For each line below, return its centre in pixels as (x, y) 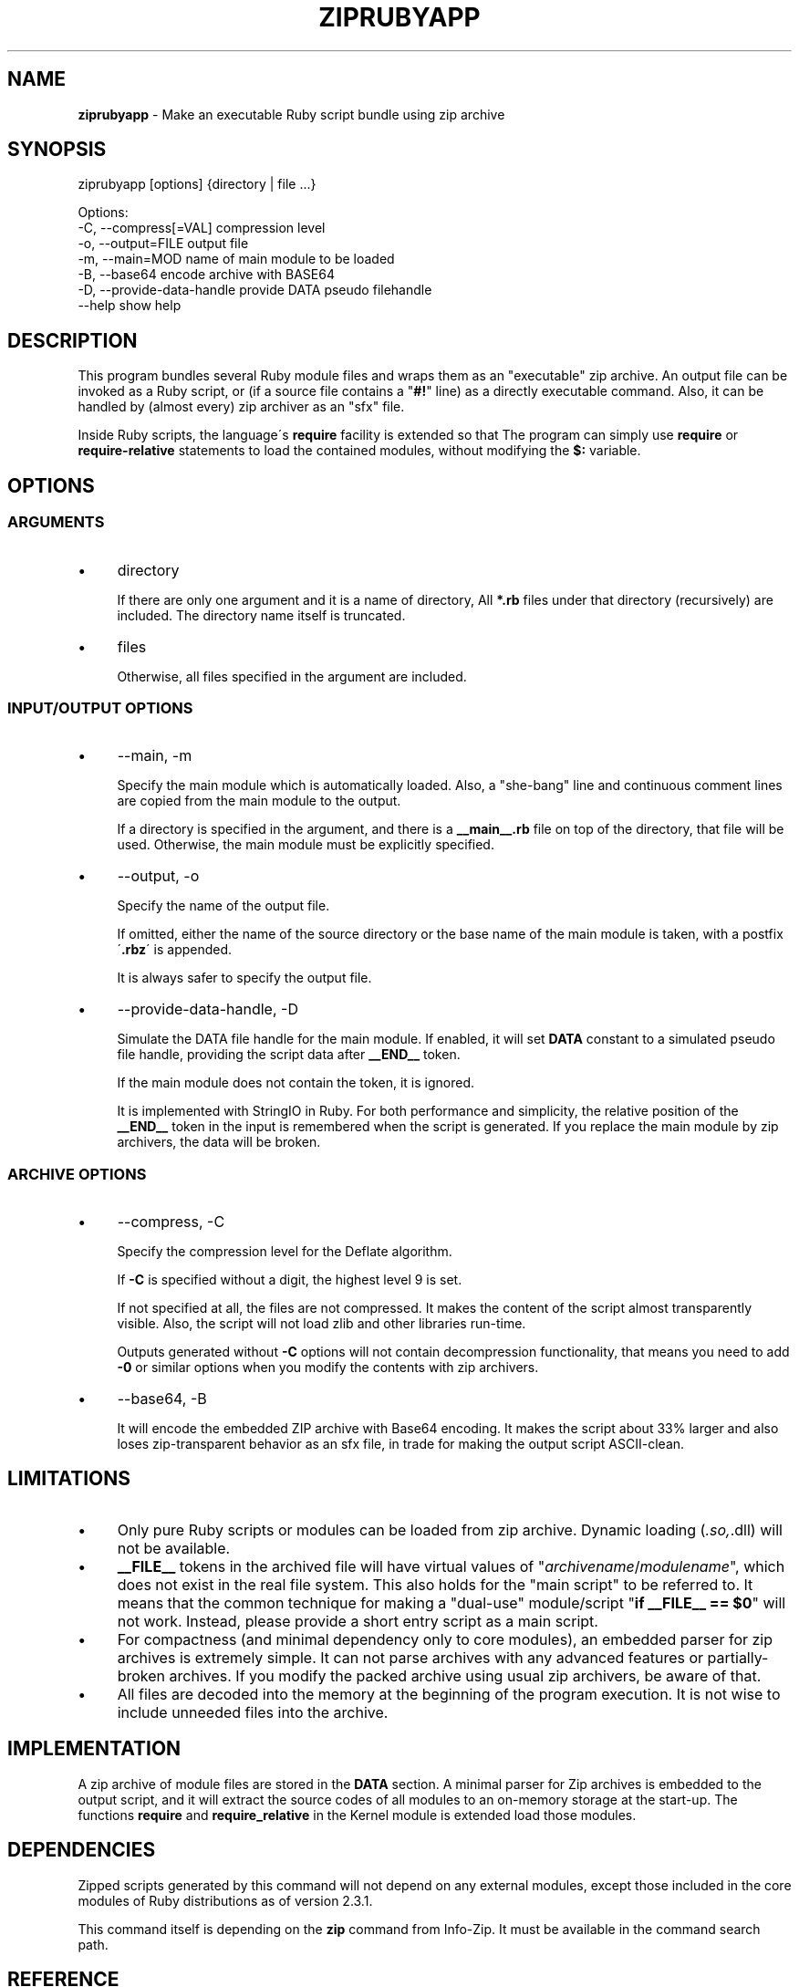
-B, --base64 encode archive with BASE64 (206, 275)
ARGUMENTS (56, 522)
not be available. (174, 1548)
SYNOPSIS (57, 150)
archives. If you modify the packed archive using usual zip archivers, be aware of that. (465, 1675)
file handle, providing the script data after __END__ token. (289, 1055)
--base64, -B (162, 1399)
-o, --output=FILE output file (163, 244)
